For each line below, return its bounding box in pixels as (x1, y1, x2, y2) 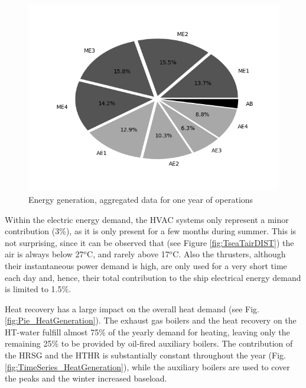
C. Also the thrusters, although (172, 248, 286, 260)
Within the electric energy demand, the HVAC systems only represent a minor (5, 213, 289, 225)
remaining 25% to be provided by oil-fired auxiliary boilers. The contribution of (5, 337, 293, 350)
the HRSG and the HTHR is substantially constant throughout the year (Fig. (5, 349, 286, 361)
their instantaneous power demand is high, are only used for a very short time (5, 259, 287, 271)
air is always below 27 (5, 248, 84, 260)
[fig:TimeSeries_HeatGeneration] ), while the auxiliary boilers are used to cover (5, 360, 290, 373)
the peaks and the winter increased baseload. (5, 372, 167, 384)
